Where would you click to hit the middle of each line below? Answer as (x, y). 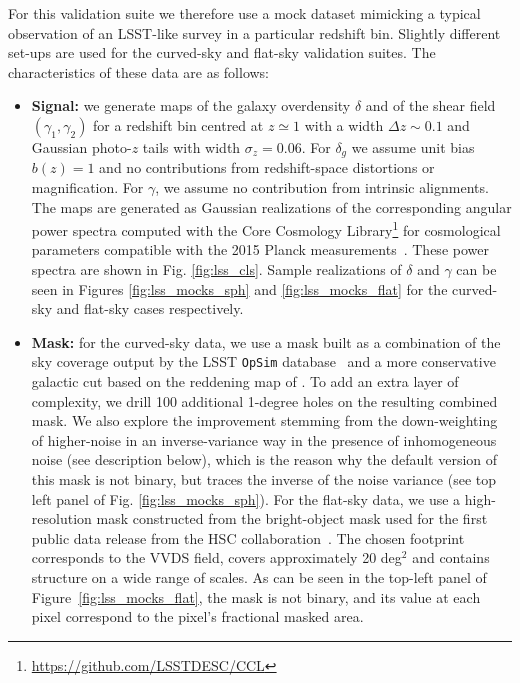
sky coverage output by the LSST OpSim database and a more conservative (263, 361)
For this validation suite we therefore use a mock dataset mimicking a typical (244, 13)
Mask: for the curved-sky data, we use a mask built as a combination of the (266, 341)
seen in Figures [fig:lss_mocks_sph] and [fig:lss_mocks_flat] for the (239, 288)
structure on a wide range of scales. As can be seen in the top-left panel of (259, 577)
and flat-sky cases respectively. (150, 308)
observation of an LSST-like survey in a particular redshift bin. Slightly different (254, 32)
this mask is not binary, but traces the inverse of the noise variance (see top (264, 479)
